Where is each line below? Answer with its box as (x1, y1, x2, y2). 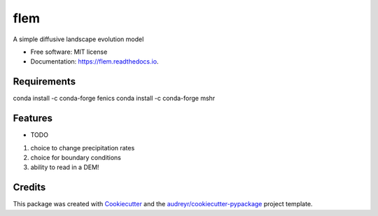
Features (13, 113, 52, 124)
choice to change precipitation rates (30, 143, 135, 152)
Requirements (13, 75, 76, 87)
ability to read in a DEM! (30, 163, 99, 171)
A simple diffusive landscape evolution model (13, 35, 144, 43)
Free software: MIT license (30, 48, 108, 56)
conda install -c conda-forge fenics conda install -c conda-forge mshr (13, 94, 216, 103)
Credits (13, 182, 46, 194)
